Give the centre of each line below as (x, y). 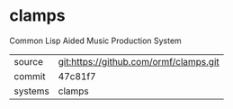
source (28, 61)
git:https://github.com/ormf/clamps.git (139, 61)
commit (30, 76)
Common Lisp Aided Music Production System (95, 41)
